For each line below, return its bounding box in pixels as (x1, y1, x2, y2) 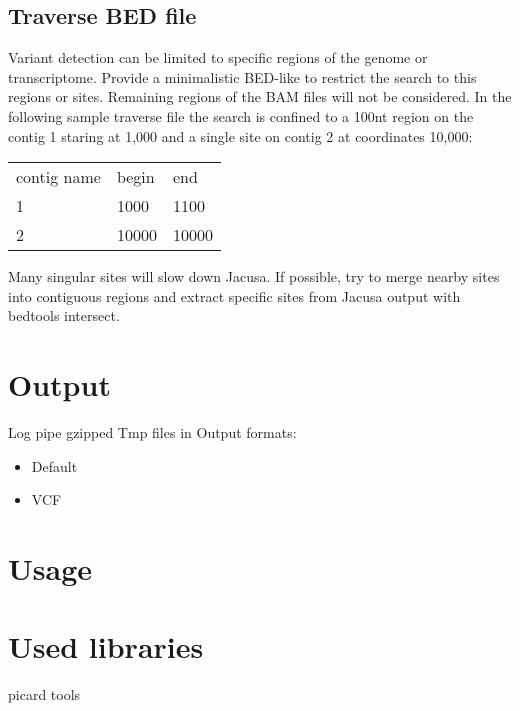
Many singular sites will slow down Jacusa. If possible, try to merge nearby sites (8, 266, 500, 287)
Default (31, 455, 78, 476)
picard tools (8, 684, 81, 705)
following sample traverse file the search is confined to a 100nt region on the (8, 105, 474, 126)
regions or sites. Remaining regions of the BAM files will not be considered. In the (8, 86, 512, 107)
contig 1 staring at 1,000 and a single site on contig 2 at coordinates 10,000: (8, 125, 473, 146)
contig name (16, 165, 101, 189)
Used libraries (8, 626, 204, 667)
